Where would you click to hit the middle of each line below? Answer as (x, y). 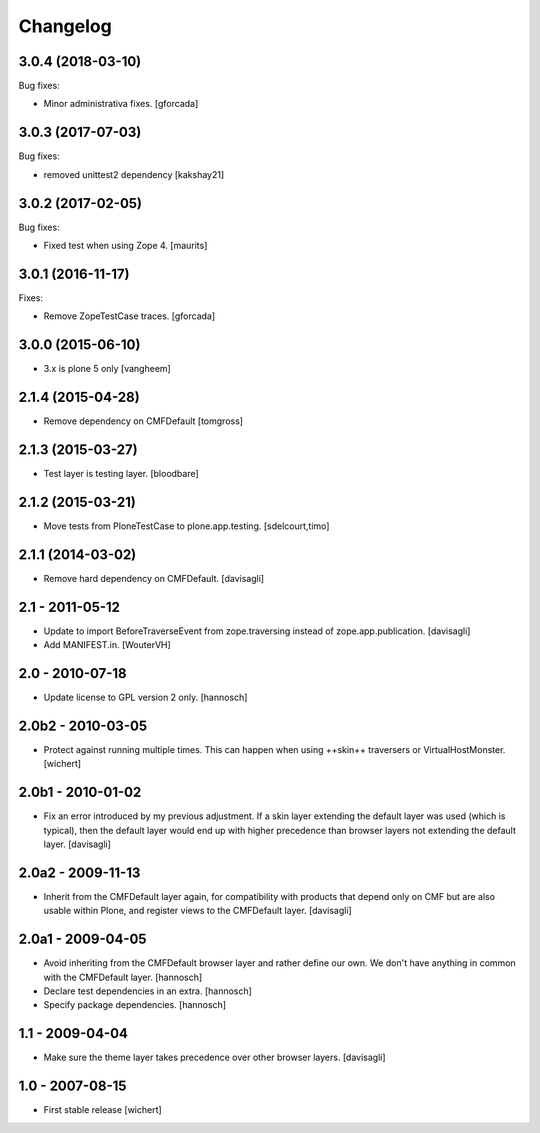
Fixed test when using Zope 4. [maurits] (125, 246)
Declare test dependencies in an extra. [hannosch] (147, 991)
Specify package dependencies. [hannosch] (135, 1005)
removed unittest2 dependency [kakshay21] (134, 174)
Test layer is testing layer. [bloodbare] (121, 474)
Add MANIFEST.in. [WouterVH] (107, 645)
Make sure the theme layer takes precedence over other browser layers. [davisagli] (214, 1057)
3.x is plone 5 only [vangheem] (107, 369)
